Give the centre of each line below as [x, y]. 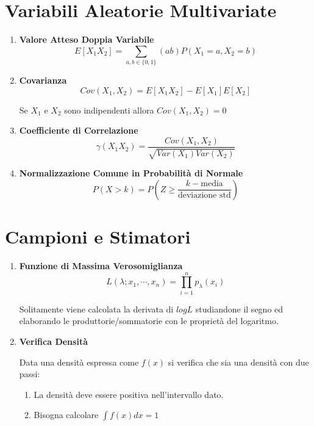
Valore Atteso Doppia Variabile [87, 39]
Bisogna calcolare [66, 415]
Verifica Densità [53, 341]
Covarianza [43, 80]
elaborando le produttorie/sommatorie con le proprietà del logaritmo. [149, 321]
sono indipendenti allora [109, 110]
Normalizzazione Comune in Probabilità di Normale [131, 173]
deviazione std [204, 196]
